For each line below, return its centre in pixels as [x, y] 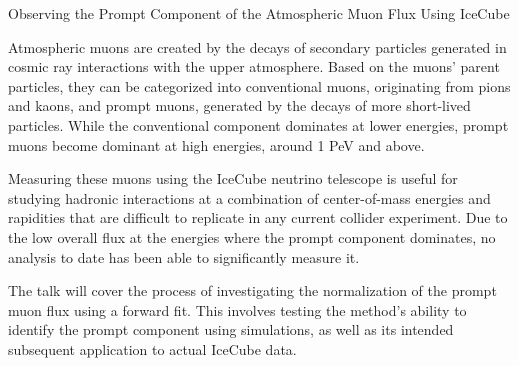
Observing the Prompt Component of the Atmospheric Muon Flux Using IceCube [259, 13]
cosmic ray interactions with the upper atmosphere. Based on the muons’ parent [254, 66]
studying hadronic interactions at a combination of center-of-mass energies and [249, 197]
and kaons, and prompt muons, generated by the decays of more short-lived [239, 105]
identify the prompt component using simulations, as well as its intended [231, 329]
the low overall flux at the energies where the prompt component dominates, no [252, 236]
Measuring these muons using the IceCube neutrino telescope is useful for [233, 178]
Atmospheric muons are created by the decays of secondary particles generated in [257, 46]
